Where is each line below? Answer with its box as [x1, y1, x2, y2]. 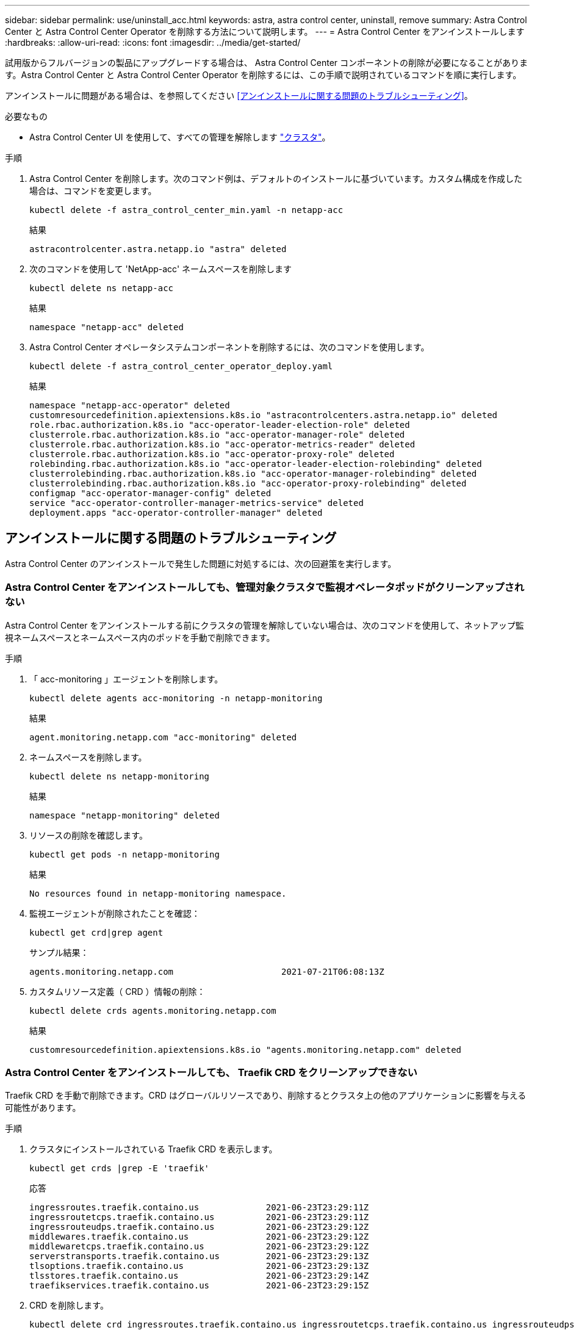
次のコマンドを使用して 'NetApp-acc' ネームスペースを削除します [29, 264, 292, 274]
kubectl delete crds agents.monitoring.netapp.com [29, 1005, 276, 1016]
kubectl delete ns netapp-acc [29, 283, 174, 293]
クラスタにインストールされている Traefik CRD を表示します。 [29, 1144, 278, 1155]
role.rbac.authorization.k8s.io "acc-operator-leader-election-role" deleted [29, 420, 410, 430]
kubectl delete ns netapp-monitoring [29, 771, 210, 781]
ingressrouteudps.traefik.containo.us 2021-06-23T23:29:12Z [29, 1222, 369, 1232]
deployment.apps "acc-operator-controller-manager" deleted [29, 508, 323, 518]
